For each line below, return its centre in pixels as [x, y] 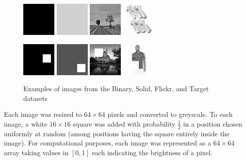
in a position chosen [213, 123]
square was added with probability [124, 123]
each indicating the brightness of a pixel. [152, 152]
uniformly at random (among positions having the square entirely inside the [117, 133]
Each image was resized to [43, 114]
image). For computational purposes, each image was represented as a [107, 143]
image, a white [26, 123]
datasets [35, 98]
